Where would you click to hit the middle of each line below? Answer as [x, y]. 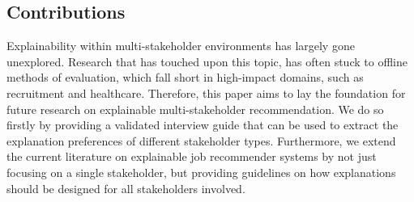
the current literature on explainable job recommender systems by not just [192, 156]
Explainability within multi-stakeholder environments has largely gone [181, 46]
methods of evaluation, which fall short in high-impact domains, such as [185, 77]
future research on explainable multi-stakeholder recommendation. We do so [195, 109]
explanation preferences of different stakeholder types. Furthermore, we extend [201, 140]
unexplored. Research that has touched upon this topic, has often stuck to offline [207, 61]
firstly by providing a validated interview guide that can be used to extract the [203, 125]
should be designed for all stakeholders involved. [126, 188]
